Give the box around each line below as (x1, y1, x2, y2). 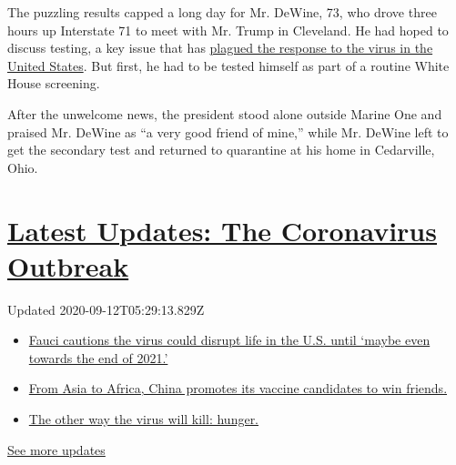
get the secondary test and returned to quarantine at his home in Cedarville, (7, 140, 435, 159)
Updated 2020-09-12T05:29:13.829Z (7, 299, 205, 318)
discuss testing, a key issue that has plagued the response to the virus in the (7, 38, 433, 57)
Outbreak (7, 247, 129, 284)
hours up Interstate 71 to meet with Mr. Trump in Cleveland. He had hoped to (7, 20, 449, 39)
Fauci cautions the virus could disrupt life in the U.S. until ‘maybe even (28, 330, 431, 349)
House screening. (7, 74, 100, 93)
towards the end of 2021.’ (28, 348, 168, 367)
